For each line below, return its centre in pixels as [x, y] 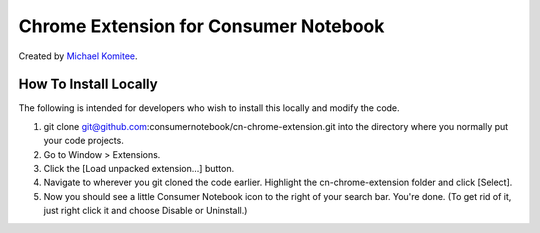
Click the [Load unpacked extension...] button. [139, 169]
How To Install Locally [88, 84]
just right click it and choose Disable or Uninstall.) [145, 211]
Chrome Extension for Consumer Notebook [201, 26]
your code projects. [83, 141]
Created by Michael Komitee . [78, 56]
